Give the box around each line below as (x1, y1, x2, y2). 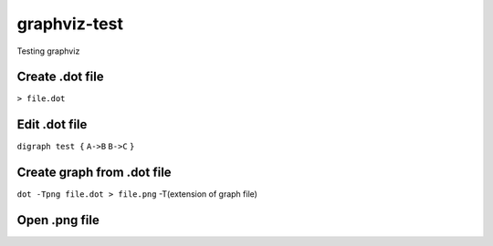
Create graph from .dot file (16, 165, 173, 180)
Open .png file (16, 212, 100, 228)
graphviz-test (16, 14, 123, 34)
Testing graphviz (16, 46, 80, 56)
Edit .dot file (16, 117, 88, 132)
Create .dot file (16, 69, 104, 85)
